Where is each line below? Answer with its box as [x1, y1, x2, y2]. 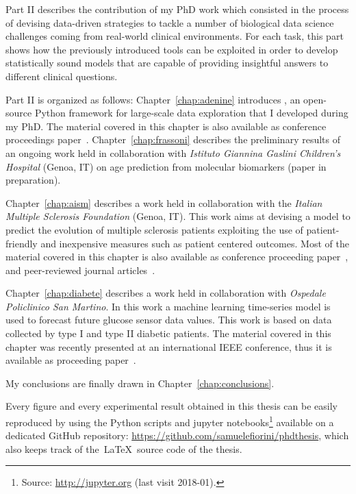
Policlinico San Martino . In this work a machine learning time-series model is [5, 299, 331, 313]
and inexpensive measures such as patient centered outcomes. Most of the [40, 236, 349, 250]
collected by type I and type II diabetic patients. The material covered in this [5, 326, 331, 341]
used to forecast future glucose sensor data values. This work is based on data [5, 312, 332, 327]
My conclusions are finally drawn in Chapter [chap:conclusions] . [5, 375, 275, 390]
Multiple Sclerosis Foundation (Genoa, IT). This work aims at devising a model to [5, 209, 351, 223]
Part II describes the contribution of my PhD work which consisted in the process [5, 2, 349, 16]
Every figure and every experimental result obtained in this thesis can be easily [5, 399, 338, 413]
